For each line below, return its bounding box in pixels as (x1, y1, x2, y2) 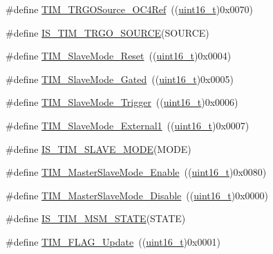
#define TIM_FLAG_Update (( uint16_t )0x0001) (6, 234, 220, 248)
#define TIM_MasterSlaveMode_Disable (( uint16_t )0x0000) (6, 188, 269, 202)
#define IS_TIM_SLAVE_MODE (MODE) (6, 141, 191, 156)
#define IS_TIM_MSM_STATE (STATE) (6, 211, 186, 226)
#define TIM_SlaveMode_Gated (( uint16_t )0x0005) (6, 71, 234, 86)
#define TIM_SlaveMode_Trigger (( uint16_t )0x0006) (6, 95, 238, 109)
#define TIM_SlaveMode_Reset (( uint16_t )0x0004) (6, 48, 232, 63)
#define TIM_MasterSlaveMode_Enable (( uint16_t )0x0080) (6, 165, 267, 179)
